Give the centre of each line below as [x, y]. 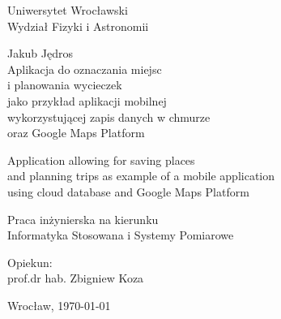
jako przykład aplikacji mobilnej [87, 100]
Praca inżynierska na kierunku [83, 219]
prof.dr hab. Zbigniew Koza [76, 278]
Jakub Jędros [40, 53]
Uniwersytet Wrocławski [68, 10]
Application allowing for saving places [101, 159]
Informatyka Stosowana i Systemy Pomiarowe [121, 235]
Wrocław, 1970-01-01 [59, 305]
